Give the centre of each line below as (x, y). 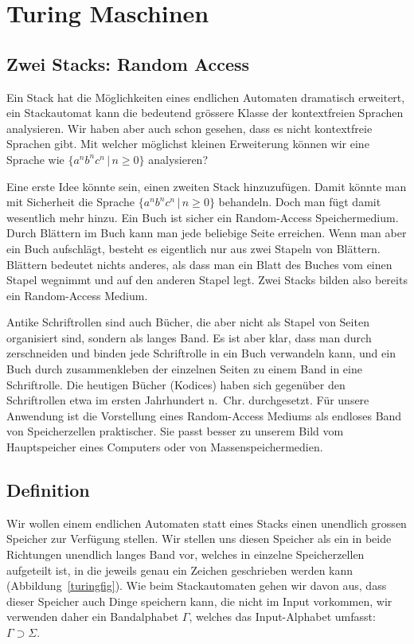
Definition (48, 490)
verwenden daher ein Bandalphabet (93, 617)
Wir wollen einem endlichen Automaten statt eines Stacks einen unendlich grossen (207, 523)
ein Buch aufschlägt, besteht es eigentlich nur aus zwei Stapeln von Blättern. (193, 248)
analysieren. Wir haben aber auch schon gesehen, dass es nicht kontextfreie (189, 128)
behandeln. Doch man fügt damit (300, 202)
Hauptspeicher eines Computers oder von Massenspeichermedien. (165, 447)
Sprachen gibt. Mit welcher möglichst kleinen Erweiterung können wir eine (188, 144)
